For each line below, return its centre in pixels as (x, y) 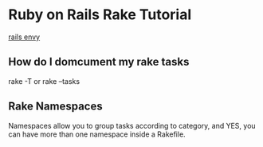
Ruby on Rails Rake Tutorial (100, 15)
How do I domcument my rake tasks (99, 62)
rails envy (24, 37)
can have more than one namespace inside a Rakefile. (97, 134)
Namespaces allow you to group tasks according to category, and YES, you (132, 125)
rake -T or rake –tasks (44, 81)
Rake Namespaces (55, 107)
